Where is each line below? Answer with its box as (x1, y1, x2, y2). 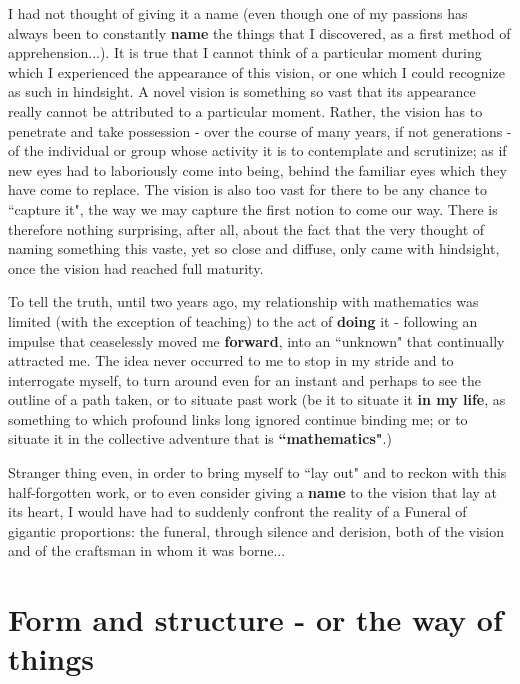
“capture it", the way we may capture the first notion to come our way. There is (8, 198, 498, 219)
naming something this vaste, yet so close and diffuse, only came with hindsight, (8, 238, 500, 259)
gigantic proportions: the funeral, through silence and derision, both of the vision (8, 520, 505, 541)
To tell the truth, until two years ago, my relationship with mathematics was (8, 291, 479, 312)
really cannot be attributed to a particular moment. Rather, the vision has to (8, 100, 483, 121)
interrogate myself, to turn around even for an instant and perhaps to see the (8, 369, 482, 390)
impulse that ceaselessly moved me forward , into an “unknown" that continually (8, 330, 505, 351)
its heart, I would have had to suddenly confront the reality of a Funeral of (8, 501, 467, 522)
